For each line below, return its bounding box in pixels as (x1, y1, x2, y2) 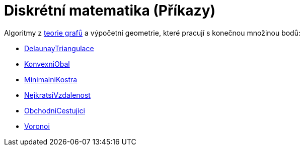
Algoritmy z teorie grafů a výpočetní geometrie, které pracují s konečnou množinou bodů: (4, 28, 300, 37)
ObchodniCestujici (24, 106, 85, 115)
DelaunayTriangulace (24, 44, 94, 53)
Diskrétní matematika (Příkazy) (4, 2, 216, 19)
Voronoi (24, 121, 50, 130)
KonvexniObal (24, 59, 70, 68)
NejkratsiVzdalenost (24, 90, 91, 99)
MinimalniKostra (24, 75, 78, 84)
